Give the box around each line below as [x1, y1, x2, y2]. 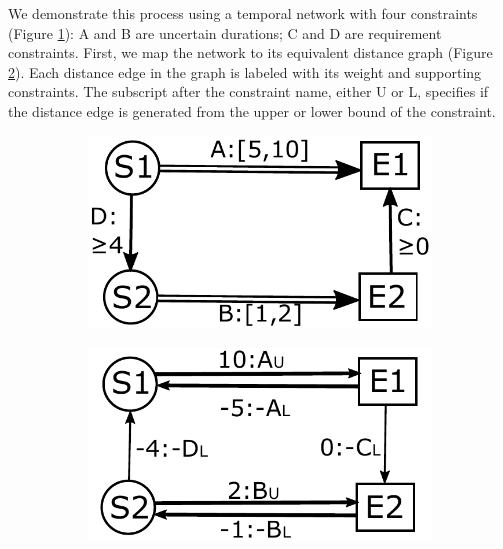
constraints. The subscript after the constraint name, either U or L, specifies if [8, 81, 489, 102]
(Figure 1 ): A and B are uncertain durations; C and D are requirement [8, 22, 442, 43]
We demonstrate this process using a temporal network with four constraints [8, 3, 478, 23]
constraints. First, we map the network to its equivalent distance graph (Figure [8, 42, 493, 63]
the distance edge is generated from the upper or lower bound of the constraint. [8, 100, 496, 121]
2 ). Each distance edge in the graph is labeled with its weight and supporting [8, 61, 482, 82]
